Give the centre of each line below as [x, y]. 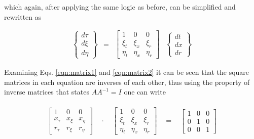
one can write [145, 92]
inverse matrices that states [47, 92]
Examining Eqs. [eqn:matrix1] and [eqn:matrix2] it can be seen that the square [127, 72]
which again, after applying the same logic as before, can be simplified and [120, 7]
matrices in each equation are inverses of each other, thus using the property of [127, 82]
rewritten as [23, 16]
